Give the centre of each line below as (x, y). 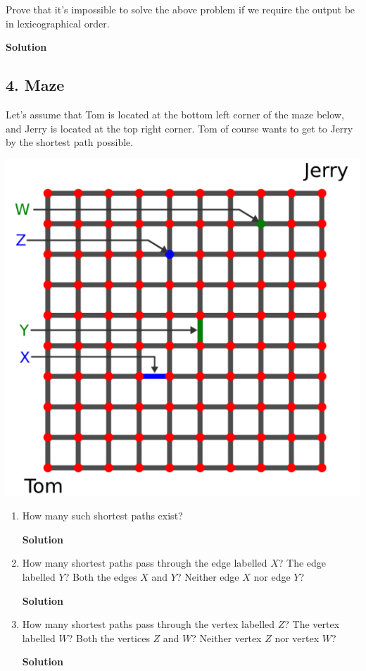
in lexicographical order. (58, 23)
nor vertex (297, 638)
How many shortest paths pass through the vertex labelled (149, 624)
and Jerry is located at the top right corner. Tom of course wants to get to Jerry (179, 128)
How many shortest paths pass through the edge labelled (145, 563)
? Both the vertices (109, 638)
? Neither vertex (227, 638)
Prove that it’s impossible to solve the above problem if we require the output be (181, 9)
